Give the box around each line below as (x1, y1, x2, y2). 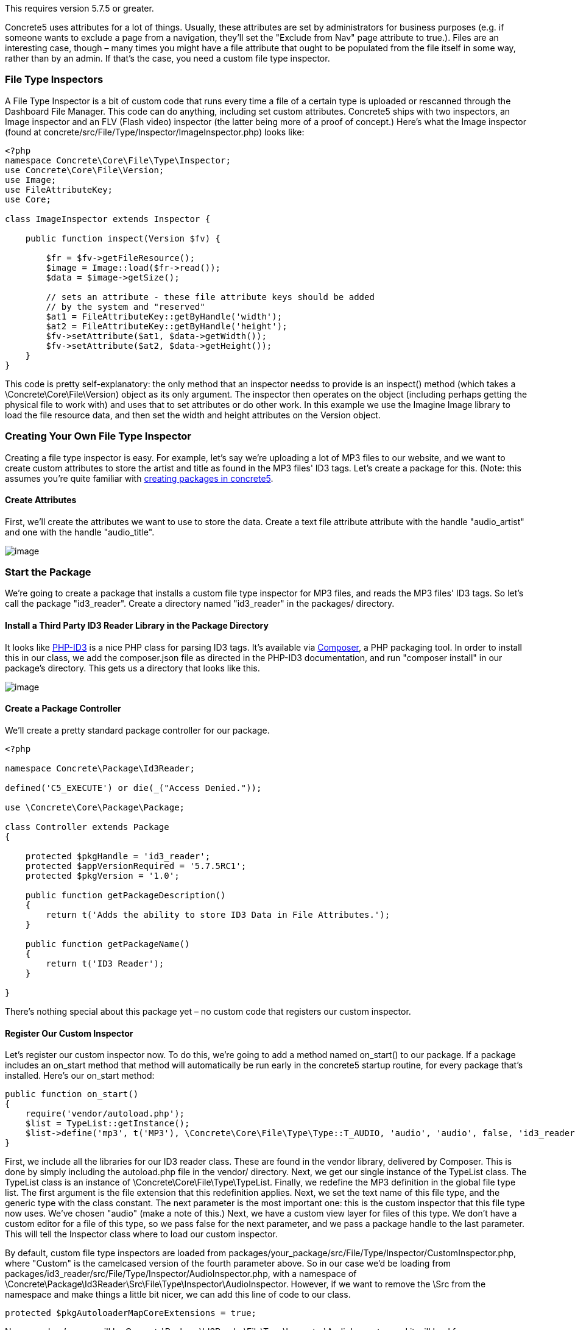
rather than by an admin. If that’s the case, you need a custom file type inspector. (5, 53, 330, 63)
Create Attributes (5, 495, 77, 506)
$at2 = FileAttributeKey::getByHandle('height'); (46, 321, 287, 331)
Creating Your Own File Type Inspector (5, 430, 191, 443)
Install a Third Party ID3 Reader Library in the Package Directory (5, 620, 269, 631)
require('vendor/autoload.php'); (25, 1109, 185, 1119)
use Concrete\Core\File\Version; (5, 165, 164, 175)
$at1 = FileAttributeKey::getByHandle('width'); (46, 311, 283, 321)
